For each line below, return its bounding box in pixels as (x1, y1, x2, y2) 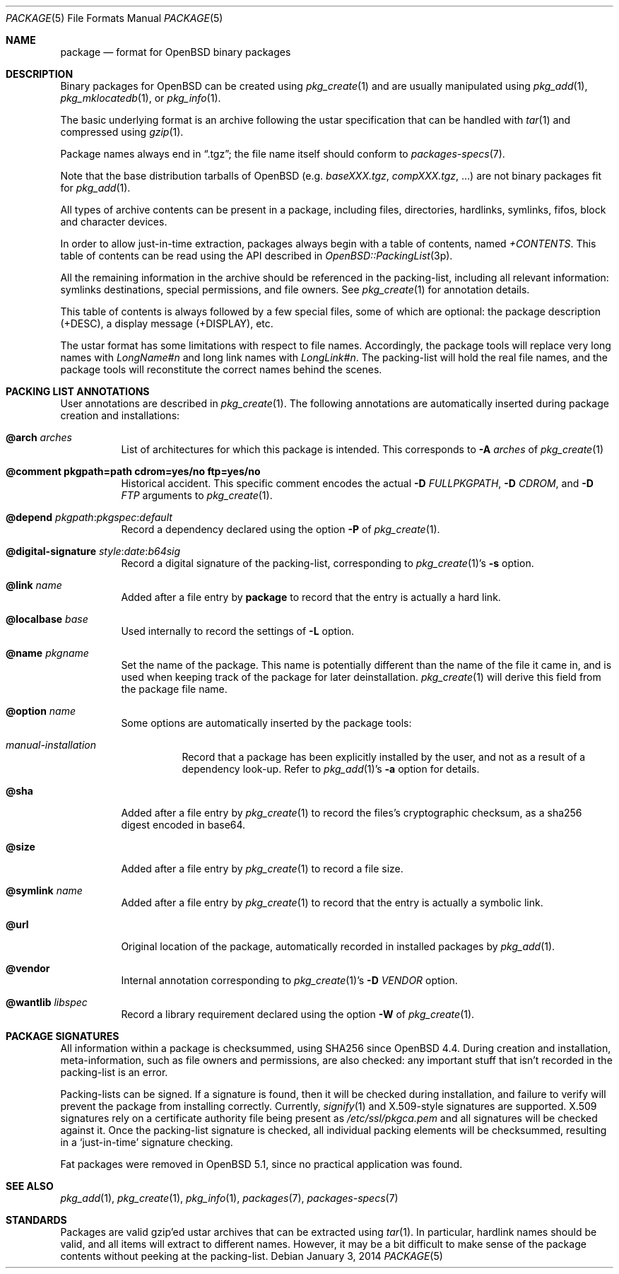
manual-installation (6, 739, 97, 751)
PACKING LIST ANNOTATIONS (6, 385, 150, 397)
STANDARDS (6, 1214, 67, 1226)
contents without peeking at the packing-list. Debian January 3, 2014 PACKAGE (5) (60, 1250, 443, 1262)
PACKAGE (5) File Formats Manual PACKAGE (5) (6, 12, 223, 24)
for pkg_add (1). (60, 182, 131, 194)
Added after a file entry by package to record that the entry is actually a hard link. (121, 591, 501, 603)
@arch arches (6, 431, 72, 443)
